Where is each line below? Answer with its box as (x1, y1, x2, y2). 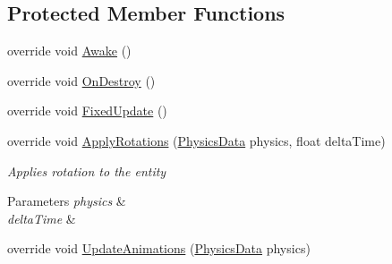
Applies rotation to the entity (7, 161, 166, 180)
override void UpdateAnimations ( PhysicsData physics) (7, 239, 311, 258)
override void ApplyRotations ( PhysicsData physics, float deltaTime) (7, 131, 386, 149)
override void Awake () (7, 41, 132, 60)
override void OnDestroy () (7, 71, 156, 89)
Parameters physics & (7, 192, 126, 210)
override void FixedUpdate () (7, 101, 167, 120)
